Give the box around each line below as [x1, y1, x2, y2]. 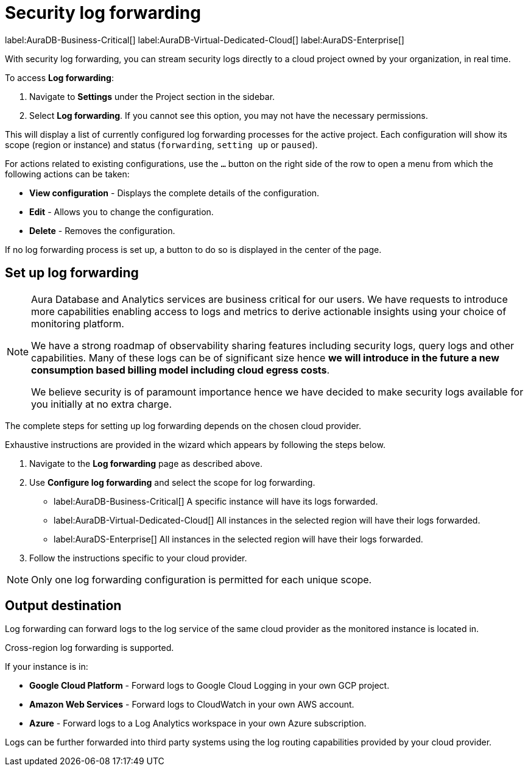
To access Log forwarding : [5, 72, 114, 83]
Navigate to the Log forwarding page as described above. [29, 458, 262, 469]
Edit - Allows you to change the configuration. [29, 206, 214, 217]
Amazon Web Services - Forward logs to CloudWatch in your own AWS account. [29, 699, 354, 710]
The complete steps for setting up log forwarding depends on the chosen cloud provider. [5, 420, 362, 431]
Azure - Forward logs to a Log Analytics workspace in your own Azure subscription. [29, 718, 367, 729]
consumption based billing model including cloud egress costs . [31, 363, 330, 376]
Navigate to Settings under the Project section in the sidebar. [29, 91, 275, 102]
